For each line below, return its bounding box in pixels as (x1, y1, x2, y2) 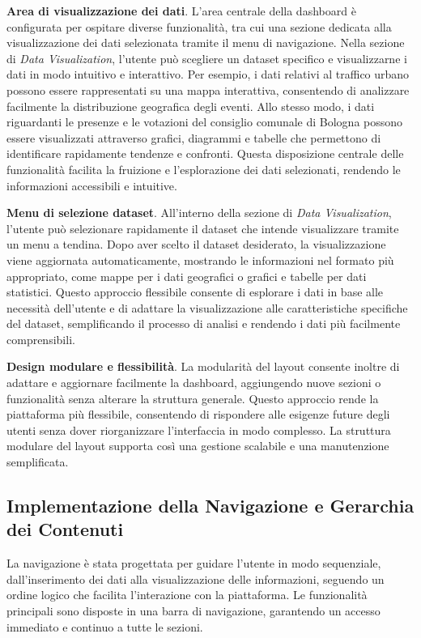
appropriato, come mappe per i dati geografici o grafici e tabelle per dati (6, 267, 367, 284)
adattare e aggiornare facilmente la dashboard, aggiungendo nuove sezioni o (6, 374, 381, 391)
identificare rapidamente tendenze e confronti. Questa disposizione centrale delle (6, 145, 404, 162)
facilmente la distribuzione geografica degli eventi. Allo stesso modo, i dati (6, 97, 375, 114)
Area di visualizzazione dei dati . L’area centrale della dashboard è (6, 2, 356, 19)
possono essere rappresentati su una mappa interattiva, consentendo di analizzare (6, 81, 410, 98)
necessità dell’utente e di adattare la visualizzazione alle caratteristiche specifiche (6, 299, 408, 316)
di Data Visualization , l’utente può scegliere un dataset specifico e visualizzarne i (6, 49, 407, 66)
